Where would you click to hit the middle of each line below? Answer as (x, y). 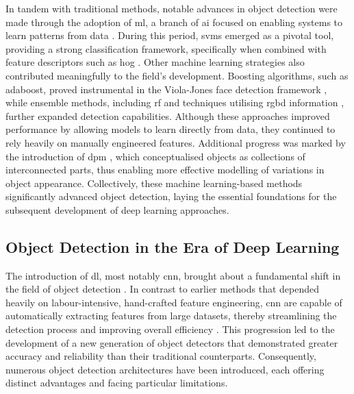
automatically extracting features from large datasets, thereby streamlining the (171, 316)
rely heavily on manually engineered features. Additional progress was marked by (176, 142)
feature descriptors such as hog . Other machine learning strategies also (155, 62)
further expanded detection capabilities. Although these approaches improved (168, 115)
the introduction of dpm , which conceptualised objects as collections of (155, 156)
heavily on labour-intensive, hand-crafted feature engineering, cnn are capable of (174, 302)
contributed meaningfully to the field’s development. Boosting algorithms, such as (177, 75)
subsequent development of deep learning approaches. (117, 209)
